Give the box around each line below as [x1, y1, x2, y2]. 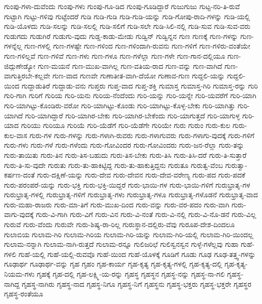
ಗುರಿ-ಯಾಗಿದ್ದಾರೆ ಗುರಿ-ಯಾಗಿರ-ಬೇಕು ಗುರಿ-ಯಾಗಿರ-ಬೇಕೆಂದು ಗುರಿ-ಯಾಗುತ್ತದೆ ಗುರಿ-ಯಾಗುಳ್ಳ [25, 110, 240, 120]
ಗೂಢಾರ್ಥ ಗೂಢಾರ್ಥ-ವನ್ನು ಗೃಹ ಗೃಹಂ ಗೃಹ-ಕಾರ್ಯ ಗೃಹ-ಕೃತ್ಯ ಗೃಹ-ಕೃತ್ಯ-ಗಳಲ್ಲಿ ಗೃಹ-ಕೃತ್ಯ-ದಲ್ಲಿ [4, 258, 223, 269]
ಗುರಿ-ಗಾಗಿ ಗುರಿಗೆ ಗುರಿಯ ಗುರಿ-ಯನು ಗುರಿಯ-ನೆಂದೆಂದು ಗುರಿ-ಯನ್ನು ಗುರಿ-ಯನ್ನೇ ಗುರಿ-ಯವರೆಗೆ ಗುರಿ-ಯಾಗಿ [4, 90, 256, 101]
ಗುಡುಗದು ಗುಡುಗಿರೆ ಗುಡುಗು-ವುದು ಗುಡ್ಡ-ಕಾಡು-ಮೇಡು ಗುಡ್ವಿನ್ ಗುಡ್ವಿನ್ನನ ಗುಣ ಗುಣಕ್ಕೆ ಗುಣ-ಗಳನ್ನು [4, 30, 238, 41]
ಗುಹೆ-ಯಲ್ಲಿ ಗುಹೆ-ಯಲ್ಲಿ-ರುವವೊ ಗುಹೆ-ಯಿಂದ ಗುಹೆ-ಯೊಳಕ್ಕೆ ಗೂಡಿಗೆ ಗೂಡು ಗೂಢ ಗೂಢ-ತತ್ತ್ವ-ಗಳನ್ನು [18, 248, 256, 259]
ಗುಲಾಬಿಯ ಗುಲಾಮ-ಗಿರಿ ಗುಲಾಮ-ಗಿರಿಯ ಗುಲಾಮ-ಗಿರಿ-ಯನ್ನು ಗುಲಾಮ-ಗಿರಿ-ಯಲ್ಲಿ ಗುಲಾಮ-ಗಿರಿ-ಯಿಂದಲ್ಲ [4, 229, 253, 239]
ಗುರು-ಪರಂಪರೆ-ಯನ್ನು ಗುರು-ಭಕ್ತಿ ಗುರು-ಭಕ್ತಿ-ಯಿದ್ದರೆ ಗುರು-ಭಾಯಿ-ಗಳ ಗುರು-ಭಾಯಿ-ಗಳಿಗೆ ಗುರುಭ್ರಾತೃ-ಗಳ [4, 179, 250, 190]
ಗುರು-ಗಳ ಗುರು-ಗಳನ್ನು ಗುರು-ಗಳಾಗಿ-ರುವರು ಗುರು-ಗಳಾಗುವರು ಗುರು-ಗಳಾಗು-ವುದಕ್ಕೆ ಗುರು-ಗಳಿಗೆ [29, 129, 254, 140]
